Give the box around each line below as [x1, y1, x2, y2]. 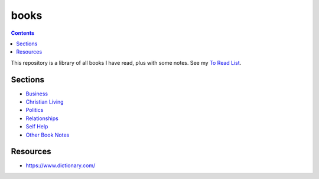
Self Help [25, 123, 48, 130]
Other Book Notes [25, 131, 70, 138]
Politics [25, 107, 44, 114]
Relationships [25, 115, 58, 122]
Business [25, 90, 48, 97]
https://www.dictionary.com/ [25, 162, 96, 169]
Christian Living [25, 98, 64, 105]
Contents [11, 29, 35, 37]
